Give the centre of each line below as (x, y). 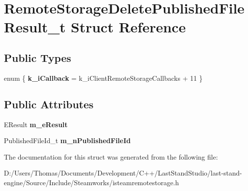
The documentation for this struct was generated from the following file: (111, 156)
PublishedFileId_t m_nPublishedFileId (67, 140)
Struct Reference (128, 27)
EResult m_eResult (36, 124)
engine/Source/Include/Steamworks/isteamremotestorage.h (92, 182)
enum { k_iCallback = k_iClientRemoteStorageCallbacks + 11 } (103, 78)
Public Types (38, 57)
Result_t (35, 27)
